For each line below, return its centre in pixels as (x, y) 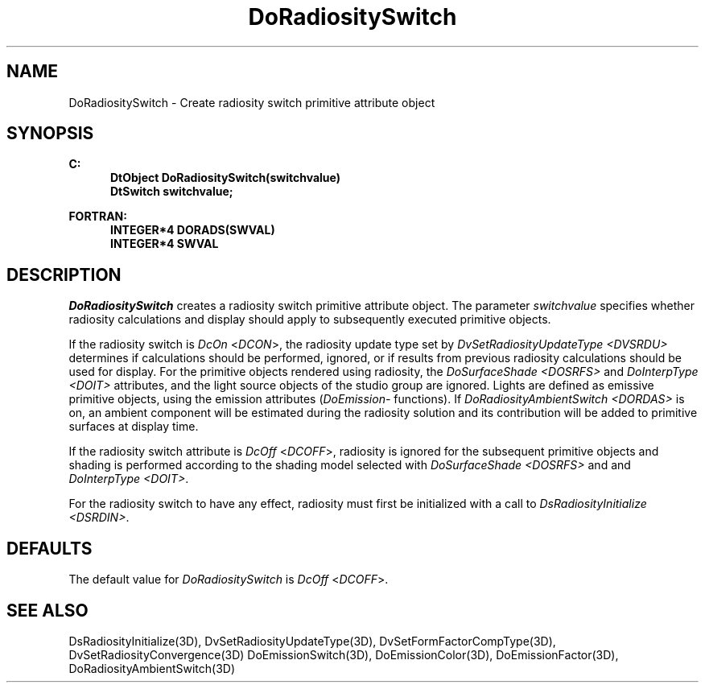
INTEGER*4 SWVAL (165, 244)
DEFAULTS (49, 548)
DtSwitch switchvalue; (172, 192)
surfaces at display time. (134, 427)
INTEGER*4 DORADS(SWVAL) (193, 230)
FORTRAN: (98, 217)
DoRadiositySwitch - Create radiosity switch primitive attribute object (252, 102)
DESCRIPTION (64, 274)
